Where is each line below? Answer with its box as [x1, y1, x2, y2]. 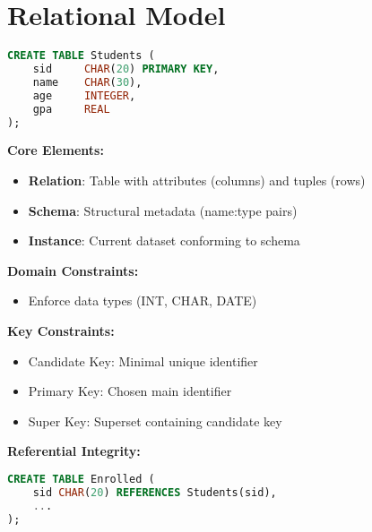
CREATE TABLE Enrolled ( [7, 472, 155, 485]
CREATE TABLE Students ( [7, 49, 155, 63]
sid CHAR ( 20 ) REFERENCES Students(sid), [32, 485, 277, 499]
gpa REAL [32, 102, 110, 116]
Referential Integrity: [7, 442, 141, 460]
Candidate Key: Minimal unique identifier [28, 351, 258, 370]
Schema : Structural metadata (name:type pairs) [28, 201, 298, 219]
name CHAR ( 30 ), [32, 75, 143, 89]
